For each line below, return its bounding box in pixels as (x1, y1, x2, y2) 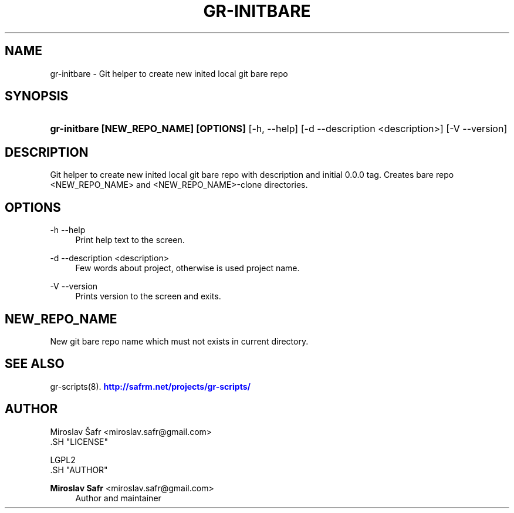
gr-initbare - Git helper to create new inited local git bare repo (50, 68, 288, 79)
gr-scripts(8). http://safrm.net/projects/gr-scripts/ (50, 381, 251, 392)
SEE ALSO (5, 356, 65, 372)
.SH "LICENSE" (50, 436, 109, 447)
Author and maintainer (75, 492, 161, 503)
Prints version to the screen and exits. (75, 291, 221, 302)
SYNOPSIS (5, 89, 69, 104)
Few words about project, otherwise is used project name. (75, 263, 300, 274)
